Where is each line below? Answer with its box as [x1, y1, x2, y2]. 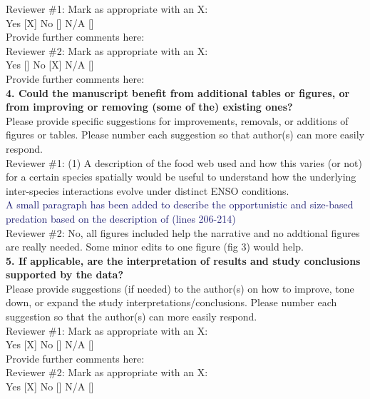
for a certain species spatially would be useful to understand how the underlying [6, 169, 356, 184]
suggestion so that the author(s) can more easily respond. [6, 309, 257, 324]
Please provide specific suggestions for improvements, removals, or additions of [6, 113, 349, 128]
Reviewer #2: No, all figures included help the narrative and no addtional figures [6, 225, 360, 240]
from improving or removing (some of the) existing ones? [6, 99, 293, 114]
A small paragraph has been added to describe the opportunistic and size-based [6, 197, 354, 212]
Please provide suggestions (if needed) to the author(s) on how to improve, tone [6, 281, 354, 296]
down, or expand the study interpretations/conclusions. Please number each [6, 295, 337, 310]
